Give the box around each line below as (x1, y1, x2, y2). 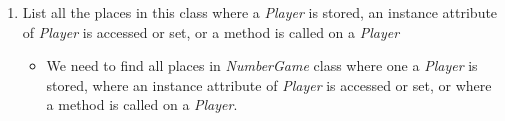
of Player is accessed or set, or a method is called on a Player (22, 21, 400, 42)
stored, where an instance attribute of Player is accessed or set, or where (46, 74, 492, 95)
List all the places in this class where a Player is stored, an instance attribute (22, 2, 498, 22)
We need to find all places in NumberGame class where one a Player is (46, 55, 478, 76)
